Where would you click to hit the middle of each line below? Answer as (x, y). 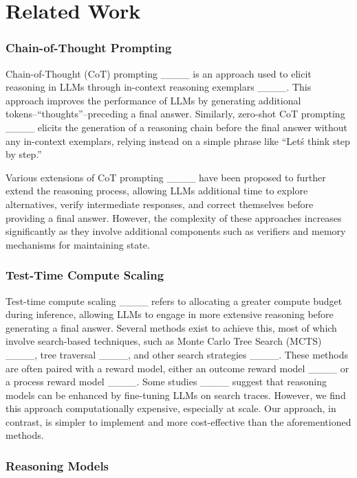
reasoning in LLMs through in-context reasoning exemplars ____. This (159, 87)
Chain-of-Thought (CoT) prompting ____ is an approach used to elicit (159, 73)
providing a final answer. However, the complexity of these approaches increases (174, 217)
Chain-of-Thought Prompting (89, 48)
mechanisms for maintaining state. (78, 244)
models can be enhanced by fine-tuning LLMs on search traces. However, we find (176, 395)
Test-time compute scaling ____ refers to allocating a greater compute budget (174, 300)
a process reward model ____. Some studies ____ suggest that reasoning (166, 382)
